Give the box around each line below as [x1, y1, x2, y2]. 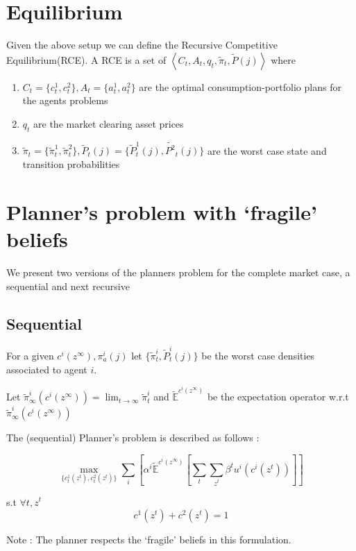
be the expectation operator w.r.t [207, 389, 349, 404]
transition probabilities [22, 157, 120, 171]
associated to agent [6, 362, 87, 376]
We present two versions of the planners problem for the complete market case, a [6, 264, 350, 279]
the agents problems [22, 93, 108, 108]
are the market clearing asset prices [33, 116, 184, 130]
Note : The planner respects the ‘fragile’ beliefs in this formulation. [6, 532, 291, 547]
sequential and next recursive [6, 278, 130, 293]
